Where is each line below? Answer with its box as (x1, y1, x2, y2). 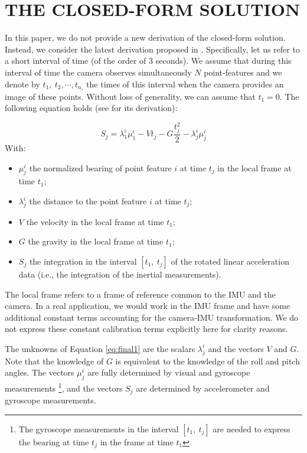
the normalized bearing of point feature (29, 161, 172, 174)
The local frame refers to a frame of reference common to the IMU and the (5, 288, 276, 300)
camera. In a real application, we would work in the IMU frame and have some (5, 299, 290, 312)
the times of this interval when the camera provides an (86, 77, 284, 90)
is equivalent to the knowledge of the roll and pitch (115, 354, 300, 367)
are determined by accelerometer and (136, 382, 270, 394)
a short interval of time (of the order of (5, 54, 146, 67)
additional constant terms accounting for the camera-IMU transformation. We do (5, 311, 299, 323)
